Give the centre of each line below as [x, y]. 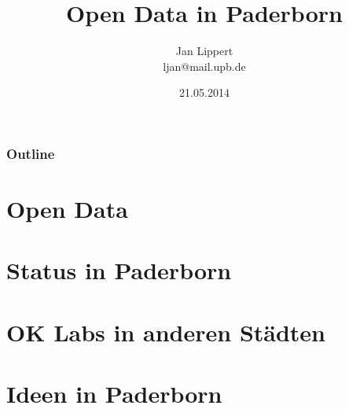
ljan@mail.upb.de [204, 66]
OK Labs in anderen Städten [166, 332]
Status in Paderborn [119, 270]
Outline [31, 153]
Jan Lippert [204, 51]
